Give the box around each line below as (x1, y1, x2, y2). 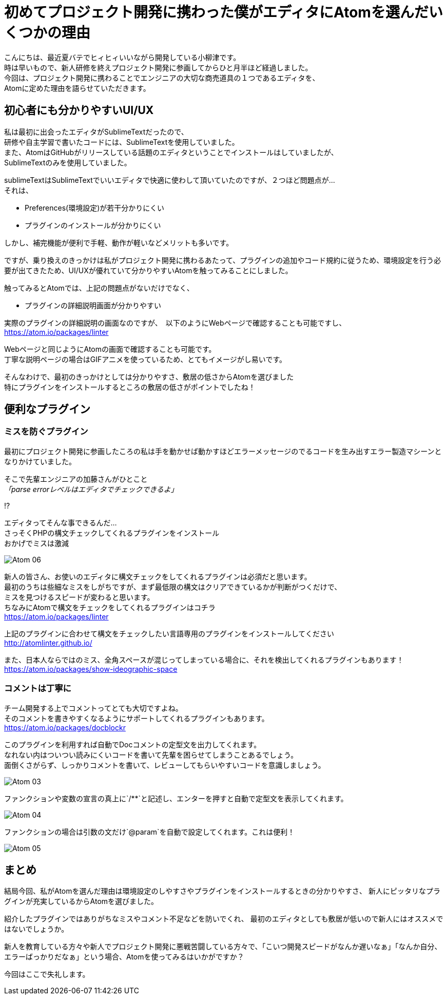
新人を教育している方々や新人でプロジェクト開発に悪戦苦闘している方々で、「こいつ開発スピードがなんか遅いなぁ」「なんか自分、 (4, 942, 442, 951)
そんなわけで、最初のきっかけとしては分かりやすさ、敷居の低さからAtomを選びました (4, 372, 294, 381)
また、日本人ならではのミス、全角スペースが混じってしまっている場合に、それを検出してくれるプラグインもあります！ (4, 655, 404, 664)
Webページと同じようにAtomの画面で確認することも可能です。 (4, 344, 216, 353)
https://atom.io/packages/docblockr (4, 723, 126, 732)
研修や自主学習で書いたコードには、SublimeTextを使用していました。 (4, 137, 239, 146)
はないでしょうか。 (4, 925, 69, 934)
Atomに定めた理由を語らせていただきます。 (4, 83, 150, 92)
